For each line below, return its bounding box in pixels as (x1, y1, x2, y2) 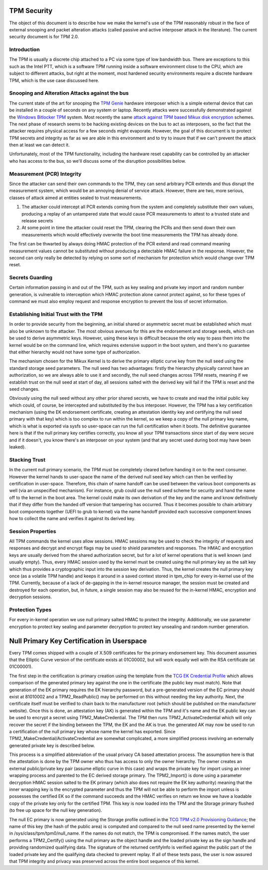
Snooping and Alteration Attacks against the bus (9, 90, 129, 97)
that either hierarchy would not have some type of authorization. (9, 349, 141, 355)
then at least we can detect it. (9, 142, 70, 148)
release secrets (21, 217, 53, 223)
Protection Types (9, 606, 52, 613)
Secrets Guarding (9, 274, 53, 281)
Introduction (9, 46, 40, 53)
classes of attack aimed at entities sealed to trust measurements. (9, 195, 142, 201)
